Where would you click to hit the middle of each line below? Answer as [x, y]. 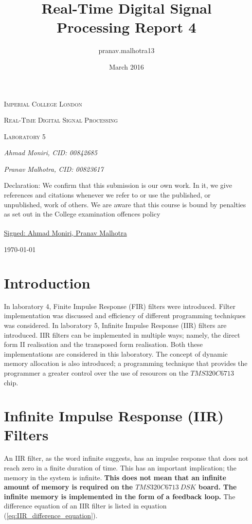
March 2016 [126, 66]
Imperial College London [43, 103]
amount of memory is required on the [68, 487]
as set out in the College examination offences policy [82, 214]
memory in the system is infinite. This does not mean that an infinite [115, 477]
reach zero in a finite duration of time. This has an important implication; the [120, 468]
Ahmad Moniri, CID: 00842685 [51, 153]
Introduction [47, 282]
